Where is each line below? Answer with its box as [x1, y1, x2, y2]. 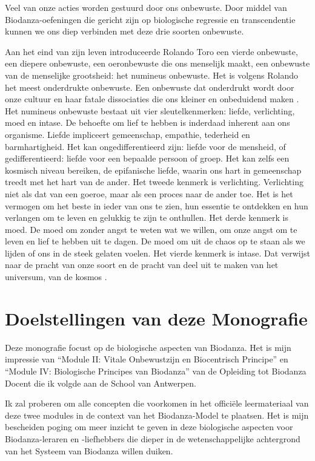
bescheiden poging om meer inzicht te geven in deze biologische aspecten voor [5, 420, 293, 433]
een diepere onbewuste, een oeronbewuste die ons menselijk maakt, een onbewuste [5, 57, 310, 70]
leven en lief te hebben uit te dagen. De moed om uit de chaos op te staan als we [5, 235, 305, 247]
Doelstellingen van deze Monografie [5, 306, 308, 330]
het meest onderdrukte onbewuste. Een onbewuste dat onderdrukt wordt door [5, 80, 294, 93]
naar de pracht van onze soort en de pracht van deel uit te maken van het [5, 258, 279, 271]
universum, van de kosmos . [5, 270, 107, 283]
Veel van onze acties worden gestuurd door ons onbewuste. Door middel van [5, 1, 287, 13]
